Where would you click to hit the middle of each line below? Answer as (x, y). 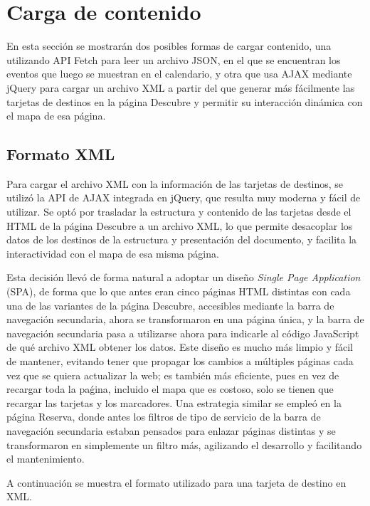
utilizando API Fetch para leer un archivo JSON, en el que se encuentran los (174, 59)
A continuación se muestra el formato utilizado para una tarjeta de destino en (176, 482)
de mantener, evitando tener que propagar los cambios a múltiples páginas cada (180, 361)
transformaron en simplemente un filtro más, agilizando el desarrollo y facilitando (184, 444)
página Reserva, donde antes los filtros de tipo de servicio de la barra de (164, 417)
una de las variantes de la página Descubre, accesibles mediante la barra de (170, 305)
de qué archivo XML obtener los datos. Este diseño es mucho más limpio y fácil (180, 347)
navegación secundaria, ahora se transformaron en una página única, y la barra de (185, 319)
